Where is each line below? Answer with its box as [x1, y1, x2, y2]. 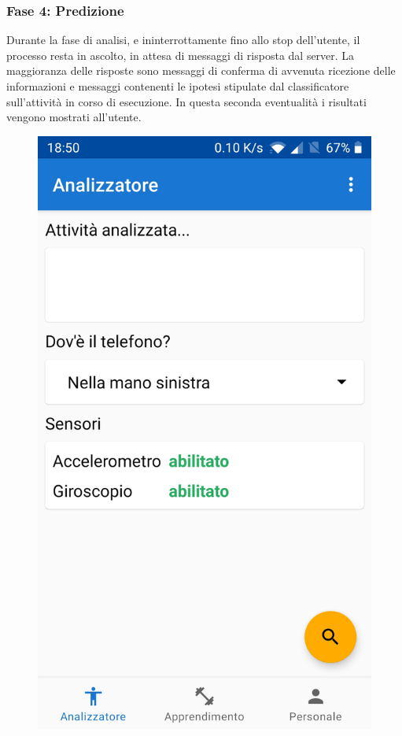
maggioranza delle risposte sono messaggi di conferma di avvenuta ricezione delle [6, 62, 396, 79]
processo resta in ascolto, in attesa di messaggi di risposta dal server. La [6, 46, 355, 63]
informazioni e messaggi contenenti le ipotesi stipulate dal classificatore [6, 78, 349, 94]
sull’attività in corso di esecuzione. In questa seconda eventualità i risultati [6, 93, 367, 109]
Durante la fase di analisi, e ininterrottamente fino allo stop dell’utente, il [6, 31, 360, 48]
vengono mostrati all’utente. [6, 109, 142, 125]
